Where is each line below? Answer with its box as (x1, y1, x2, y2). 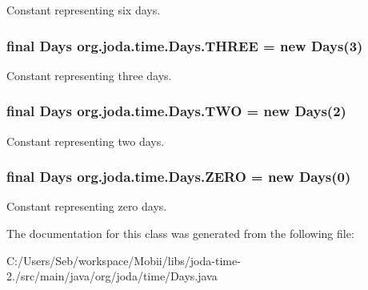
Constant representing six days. (6, 2, 161, 18)
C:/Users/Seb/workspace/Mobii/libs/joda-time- (6, 252, 241, 268)
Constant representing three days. (6, 66, 172, 83)
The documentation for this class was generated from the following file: (6, 225, 354, 242)
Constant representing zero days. (6, 198, 167, 215)
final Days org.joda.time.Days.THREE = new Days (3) (6, 35, 363, 55)
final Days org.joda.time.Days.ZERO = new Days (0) (6, 167, 351, 187)
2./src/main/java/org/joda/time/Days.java (6, 268, 218, 284)
